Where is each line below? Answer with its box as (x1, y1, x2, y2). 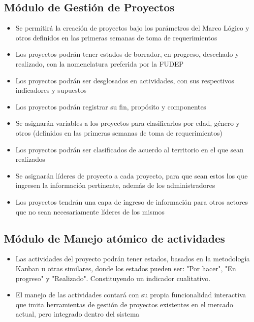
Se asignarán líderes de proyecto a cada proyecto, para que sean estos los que (15, 170, 248, 180)
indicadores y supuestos (15, 85, 87, 95)
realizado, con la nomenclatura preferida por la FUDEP (15, 58, 184, 69)
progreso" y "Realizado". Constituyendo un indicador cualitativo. (15, 273, 211, 283)
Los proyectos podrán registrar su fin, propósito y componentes (15, 101, 206, 111)
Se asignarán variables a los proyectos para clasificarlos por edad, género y (15, 118, 240, 128)
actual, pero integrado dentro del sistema (15, 309, 139, 319)
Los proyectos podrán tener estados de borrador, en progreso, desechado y (15, 49, 239, 59)
